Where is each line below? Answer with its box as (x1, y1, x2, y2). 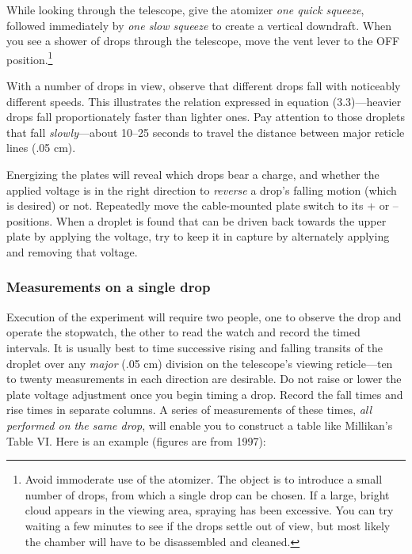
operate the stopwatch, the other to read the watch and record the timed (6, 324, 360, 340)
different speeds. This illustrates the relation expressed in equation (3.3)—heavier (6, 93, 402, 109)
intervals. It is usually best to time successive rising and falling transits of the (6, 339, 383, 355)
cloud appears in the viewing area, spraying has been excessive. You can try (25, 502, 394, 518)
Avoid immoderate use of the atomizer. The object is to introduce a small (25, 471, 383, 488)
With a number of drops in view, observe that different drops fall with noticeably (6, 78, 401, 94)
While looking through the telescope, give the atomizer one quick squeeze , (6, 2, 364, 17)
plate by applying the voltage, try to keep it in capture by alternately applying (6, 228, 390, 245)
